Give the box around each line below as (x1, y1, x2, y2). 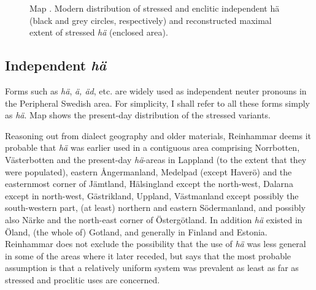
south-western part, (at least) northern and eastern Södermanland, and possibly (5, 201, 306, 214)
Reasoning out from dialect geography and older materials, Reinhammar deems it (5, 129, 311, 142)
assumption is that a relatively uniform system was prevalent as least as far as (5, 261, 299, 274)
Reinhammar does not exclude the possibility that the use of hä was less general (5, 237, 306, 250)
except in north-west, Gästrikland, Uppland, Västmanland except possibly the (5, 189, 299, 202)
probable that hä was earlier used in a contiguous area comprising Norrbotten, (5, 141, 300, 154)
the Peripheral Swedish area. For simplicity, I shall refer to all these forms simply (5, 96, 310, 109)
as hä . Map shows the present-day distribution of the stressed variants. (5, 109, 271, 121)
